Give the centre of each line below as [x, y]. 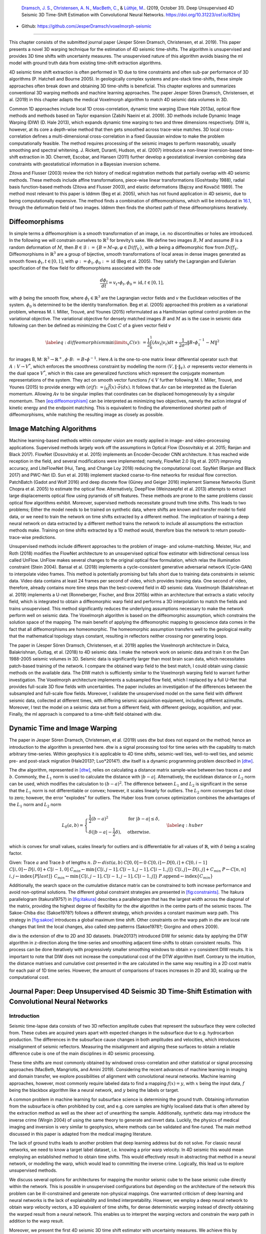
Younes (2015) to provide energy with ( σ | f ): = [56, 387]
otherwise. [139, 832]
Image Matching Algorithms [53, 429]
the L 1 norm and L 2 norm [35, 805]
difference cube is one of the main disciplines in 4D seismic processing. [82, 1053]
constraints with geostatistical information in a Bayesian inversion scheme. [85, 164]
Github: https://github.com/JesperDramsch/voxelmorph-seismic [86, 26]
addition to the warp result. [36, 1221]
